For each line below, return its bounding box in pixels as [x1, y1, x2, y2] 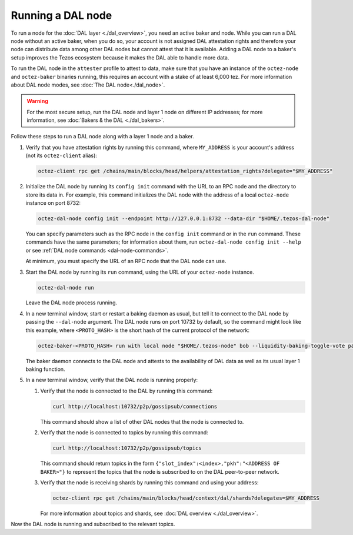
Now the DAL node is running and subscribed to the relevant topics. [11, 521, 175, 528]
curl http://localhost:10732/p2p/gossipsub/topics [52, 445, 202, 451]
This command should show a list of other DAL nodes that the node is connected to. [40, 418, 244, 425]
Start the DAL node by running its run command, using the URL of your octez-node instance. [25, 268, 254, 275]
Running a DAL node [11, 9, 112, 22]
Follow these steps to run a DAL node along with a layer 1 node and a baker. [11, 133, 194, 140]
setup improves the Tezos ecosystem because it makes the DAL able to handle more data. [11, 54, 229, 61]
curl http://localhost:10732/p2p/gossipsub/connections [52, 403, 218, 410]
